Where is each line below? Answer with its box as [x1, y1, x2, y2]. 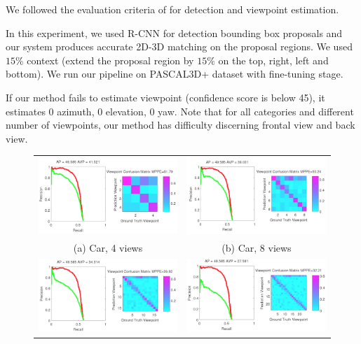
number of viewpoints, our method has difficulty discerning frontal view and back [6, 117, 355, 132]
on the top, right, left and [218, 52, 329, 67]
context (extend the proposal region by [27, 52, 194, 67]
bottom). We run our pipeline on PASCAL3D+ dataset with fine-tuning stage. [6, 66, 343, 81]
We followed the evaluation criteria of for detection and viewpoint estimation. [6, 2, 339, 16]
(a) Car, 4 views [73, 240, 143, 255]
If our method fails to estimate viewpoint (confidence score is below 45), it [6, 89, 325, 104]
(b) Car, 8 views [222, 240, 292, 255]
